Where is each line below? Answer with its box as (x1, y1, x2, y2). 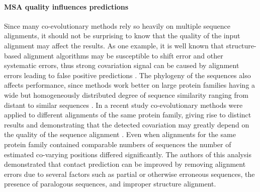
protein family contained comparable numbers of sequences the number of (4, 139, 231, 149)
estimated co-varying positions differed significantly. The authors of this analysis (4, 149, 251, 159)
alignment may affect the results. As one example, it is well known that (4, 40, 224, 50)
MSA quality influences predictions (4, 1, 129, 12)
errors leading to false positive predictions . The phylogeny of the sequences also (4, 70, 251, 80)
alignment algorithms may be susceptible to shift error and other (23, 50, 223, 60)
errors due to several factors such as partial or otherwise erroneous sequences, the (4, 168, 255, 179)
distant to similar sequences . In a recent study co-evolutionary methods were (4, 99, 243, 110)
